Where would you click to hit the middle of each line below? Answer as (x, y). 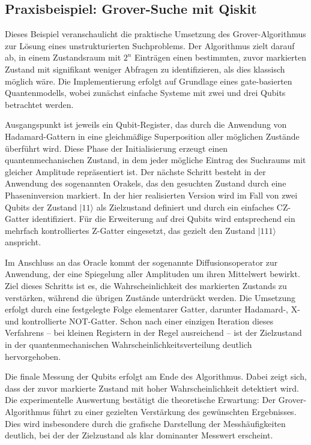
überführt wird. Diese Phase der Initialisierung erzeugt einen (116, 148)
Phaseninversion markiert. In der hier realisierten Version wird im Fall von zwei (151, 195)
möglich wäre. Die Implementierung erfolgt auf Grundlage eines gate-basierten (149, 81)
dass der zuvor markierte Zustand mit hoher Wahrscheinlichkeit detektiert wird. (152, 388)
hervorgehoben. (33, 356)
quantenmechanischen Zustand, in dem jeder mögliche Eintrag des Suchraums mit (155, 160)
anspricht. (23, 242)
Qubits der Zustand (41, 207)
